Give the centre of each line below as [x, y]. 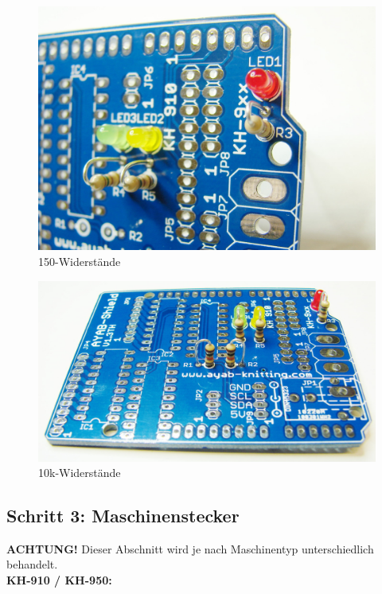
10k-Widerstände [80, 473]
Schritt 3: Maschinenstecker [123, 516]
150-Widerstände [80, 261]
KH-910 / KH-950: [59, 580]
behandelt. [32, 564]
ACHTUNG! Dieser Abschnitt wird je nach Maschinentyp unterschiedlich [190, 548]
